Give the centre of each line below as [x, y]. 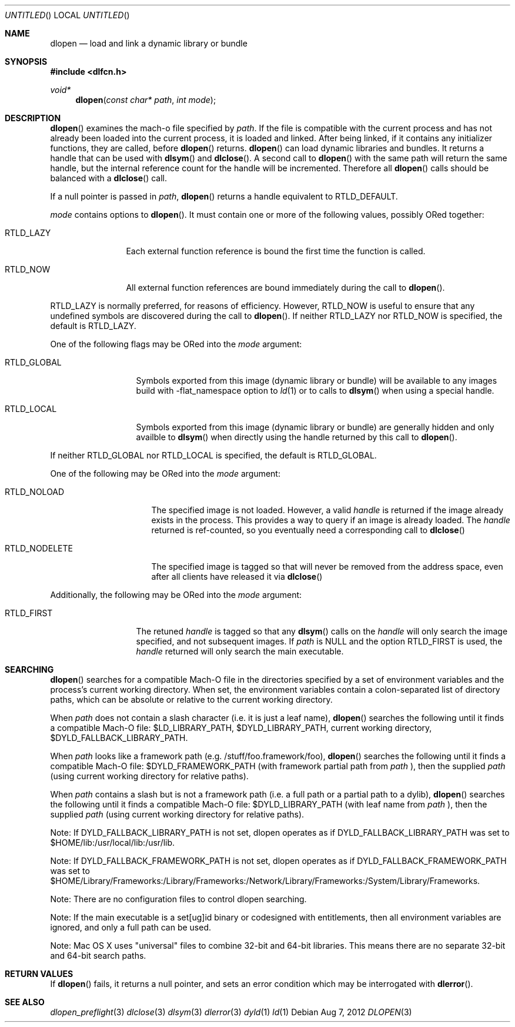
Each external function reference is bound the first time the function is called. [276, 251]
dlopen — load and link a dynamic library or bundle [149, 43]
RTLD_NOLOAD [35, 492]
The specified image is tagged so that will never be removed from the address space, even [327, 566]
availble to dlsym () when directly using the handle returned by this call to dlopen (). [297, 437]
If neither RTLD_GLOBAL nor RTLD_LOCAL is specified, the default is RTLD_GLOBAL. [213, 455]
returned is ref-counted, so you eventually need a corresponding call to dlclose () [308, 530]
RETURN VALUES [39, 974]
